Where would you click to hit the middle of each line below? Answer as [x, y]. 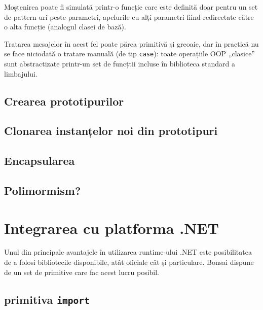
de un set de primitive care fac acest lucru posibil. [82, 272]
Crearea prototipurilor [64, 101]
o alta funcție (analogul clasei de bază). [65, 27]
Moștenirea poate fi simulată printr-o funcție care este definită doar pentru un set [131, 7]
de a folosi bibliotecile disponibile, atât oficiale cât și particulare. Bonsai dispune [129, 262]
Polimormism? [43, 190]
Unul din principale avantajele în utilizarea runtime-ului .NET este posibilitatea [128, 252]
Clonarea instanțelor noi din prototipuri [111, 131]
